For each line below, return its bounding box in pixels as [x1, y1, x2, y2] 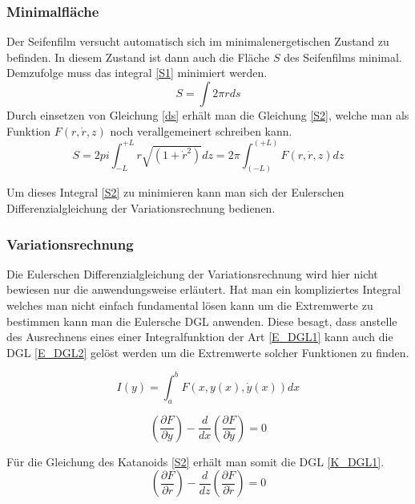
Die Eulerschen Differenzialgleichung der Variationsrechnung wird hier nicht [6, 265, 378, 282]
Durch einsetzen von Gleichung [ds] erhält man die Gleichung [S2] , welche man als [6, 107, 409, 123]
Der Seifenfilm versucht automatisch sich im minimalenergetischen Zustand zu [6, 33, 389, 50]
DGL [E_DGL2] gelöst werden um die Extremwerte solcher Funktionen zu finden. [6, 343, 409, 360]
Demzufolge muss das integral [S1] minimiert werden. [6, 64, 268, 81]
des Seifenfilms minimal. [284, 48, 402, 65]
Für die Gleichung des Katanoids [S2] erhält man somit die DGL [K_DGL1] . [6, 453, 385, 469]
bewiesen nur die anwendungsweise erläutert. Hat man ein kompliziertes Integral [6, 281, 401, 298]
